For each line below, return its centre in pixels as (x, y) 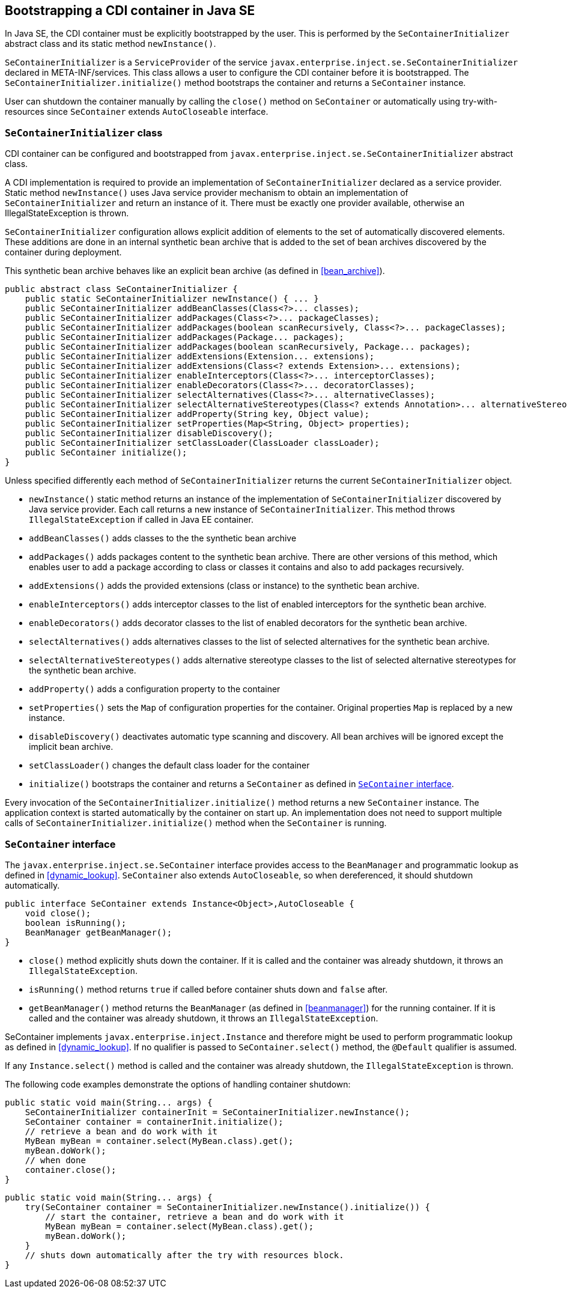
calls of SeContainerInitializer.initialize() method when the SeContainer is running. (196, 823)
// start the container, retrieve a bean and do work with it (195, 1216)
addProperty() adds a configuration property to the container (155, 689)
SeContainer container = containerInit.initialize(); (154, 1121)
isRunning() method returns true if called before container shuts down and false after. (208, 989)
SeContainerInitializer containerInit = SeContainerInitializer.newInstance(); (217, 1112)
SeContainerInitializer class (84, 132)
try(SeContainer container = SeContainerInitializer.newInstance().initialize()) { (228, 1207)
